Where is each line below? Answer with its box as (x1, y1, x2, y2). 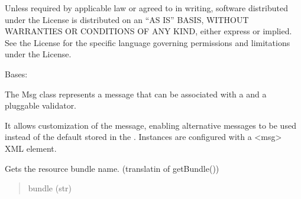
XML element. (5, 142, 57, 154)
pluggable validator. (5, 99, 77, 112)
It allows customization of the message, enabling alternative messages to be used (5, 119, 296, 131)
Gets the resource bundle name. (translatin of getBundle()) (5, 162, 219, 174)
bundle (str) (28, 182, 72, 194)
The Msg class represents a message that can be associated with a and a (5, 87, 267, 100)
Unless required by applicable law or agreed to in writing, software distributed (5, 2, 288, 14)
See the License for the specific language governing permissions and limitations (5, 36, 290, 48)
